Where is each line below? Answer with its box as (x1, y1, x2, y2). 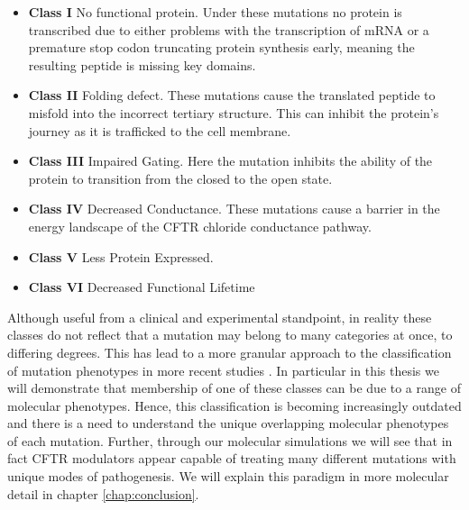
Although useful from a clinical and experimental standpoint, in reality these (7, 307, 432, 326)
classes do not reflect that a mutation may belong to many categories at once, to (7, 325, 453, 344)
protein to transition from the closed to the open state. (28, 168, 333, 187)
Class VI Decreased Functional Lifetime (28, 278, 255, 296)
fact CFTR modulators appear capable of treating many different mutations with (7, 449, 456, 468)
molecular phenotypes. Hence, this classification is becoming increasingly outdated (7, 396, 462, 414)
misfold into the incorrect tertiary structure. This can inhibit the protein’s (28, 103, 439, 122)
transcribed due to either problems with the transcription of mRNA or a (28, 20, 429, 39)
